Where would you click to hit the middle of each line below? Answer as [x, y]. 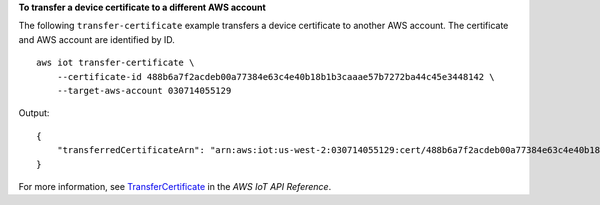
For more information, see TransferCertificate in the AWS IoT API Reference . [175, 186]
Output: [34, 113]
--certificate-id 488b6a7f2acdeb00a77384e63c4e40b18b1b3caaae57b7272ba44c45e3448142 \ [275, 76]
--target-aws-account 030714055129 [144, 90]
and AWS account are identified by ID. [96, 39]
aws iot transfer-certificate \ [115, 63]
